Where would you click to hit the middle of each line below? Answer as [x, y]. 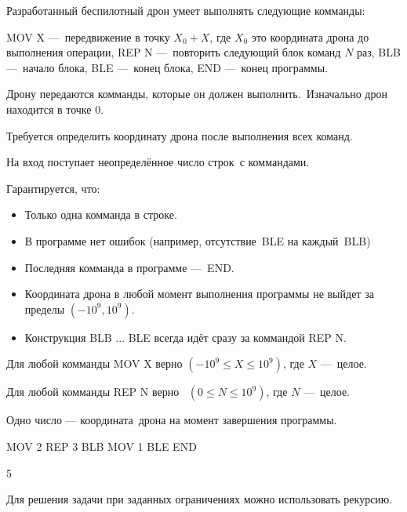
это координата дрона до [310, 36]
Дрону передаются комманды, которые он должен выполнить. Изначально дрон [197, 94]
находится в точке [49, 109]
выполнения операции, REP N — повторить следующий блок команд [174, 52]
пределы [45, 309]
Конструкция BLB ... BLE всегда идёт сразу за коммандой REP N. [185, 337]
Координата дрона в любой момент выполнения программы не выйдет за [199, 294]
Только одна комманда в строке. [101, 214]
